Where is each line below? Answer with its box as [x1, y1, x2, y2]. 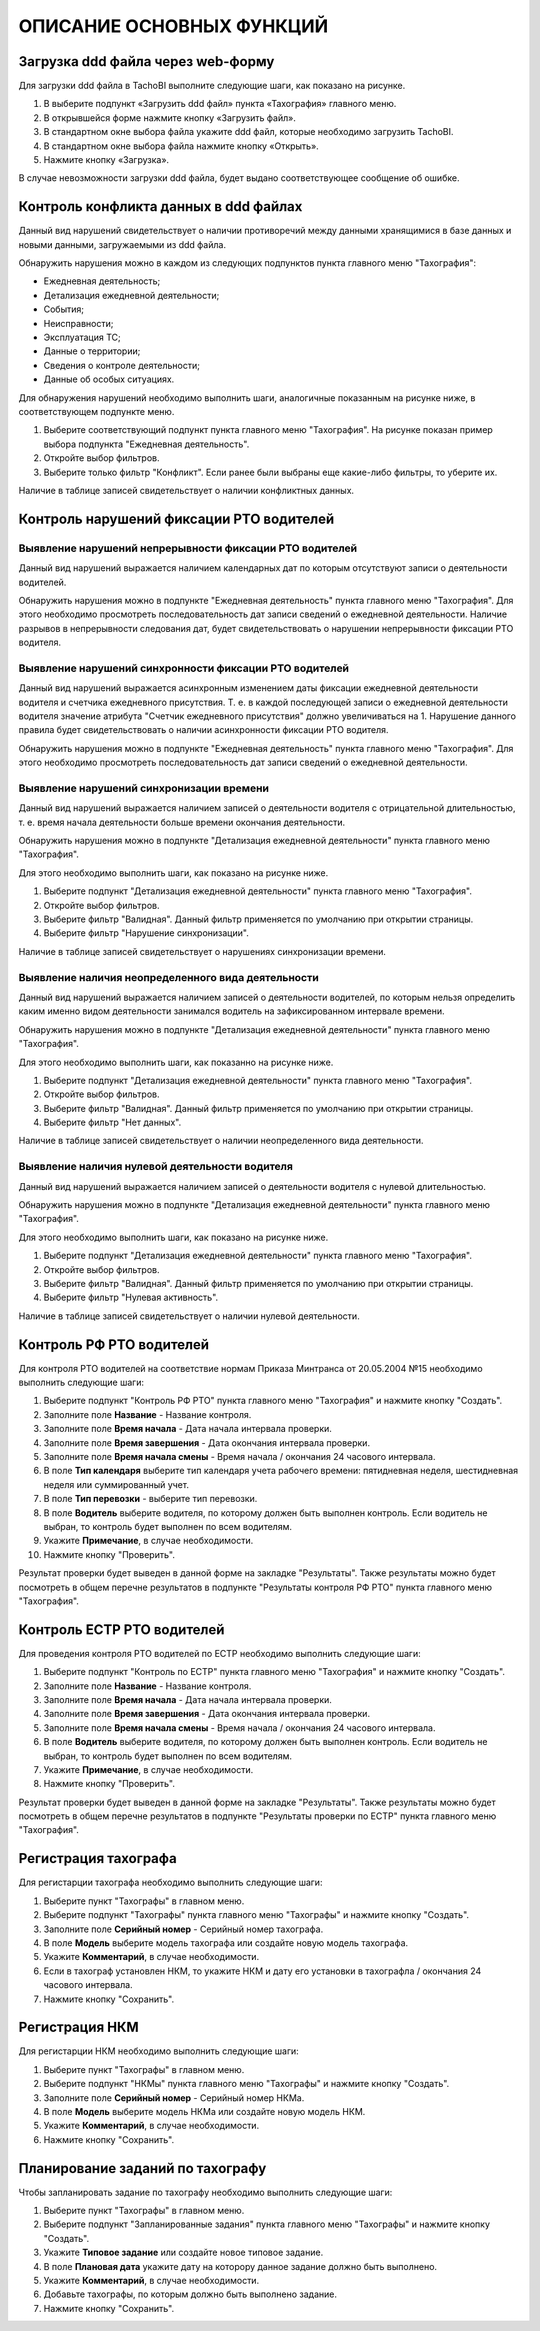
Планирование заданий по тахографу [18, 2160, 267, 2177]
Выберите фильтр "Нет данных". [43, 1116, 182, 1129]
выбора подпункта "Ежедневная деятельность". [43, 438, 250, 450]
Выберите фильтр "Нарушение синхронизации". [43, 927, 249, 939]
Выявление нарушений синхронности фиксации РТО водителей [18, 661, 350, 675]
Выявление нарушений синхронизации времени [18, 781, 270, 795]
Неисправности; [43, 317, 114, 329]
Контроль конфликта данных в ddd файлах [18, 198, 303, 215]
